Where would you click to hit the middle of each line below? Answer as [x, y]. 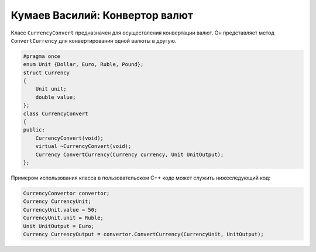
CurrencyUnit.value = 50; [60, 210]
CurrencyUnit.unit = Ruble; [63, 218]
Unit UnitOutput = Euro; [59, 226]
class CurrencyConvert [56, 113]
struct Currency [47, 73]
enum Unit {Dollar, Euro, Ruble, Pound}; [83, 65]
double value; [56, 97]
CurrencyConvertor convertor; [66, 193]
